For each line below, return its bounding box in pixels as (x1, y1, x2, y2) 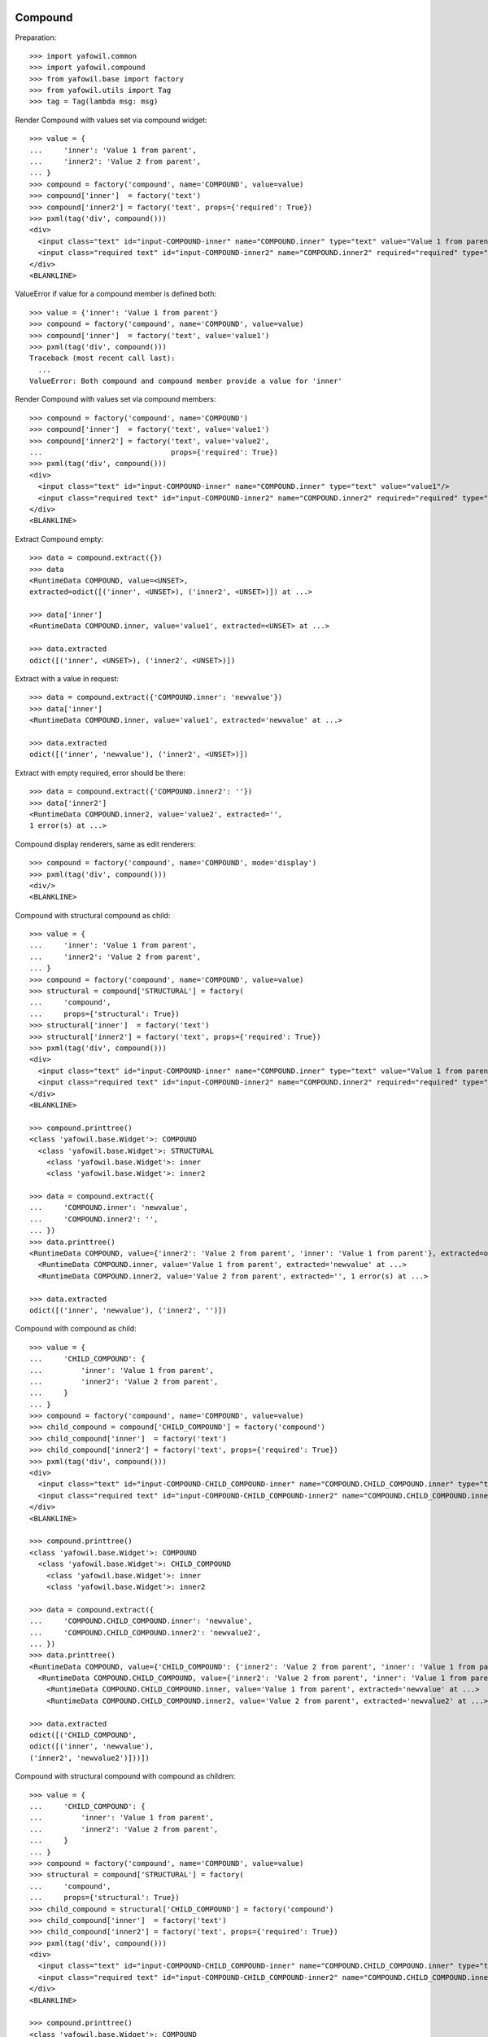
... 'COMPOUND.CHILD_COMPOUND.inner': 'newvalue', (29, 1617, 253, 1626)
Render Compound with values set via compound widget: (15, 115, 207, 125)
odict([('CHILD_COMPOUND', (29, 1731, 137, 1740)
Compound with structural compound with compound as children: (15, 1771, 236, 1781)
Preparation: (15, 33, 57, 42)
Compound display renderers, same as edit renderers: (15, 839, 197, 849)
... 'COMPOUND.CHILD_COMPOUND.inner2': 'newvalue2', (29, 1628, 262, 1637)
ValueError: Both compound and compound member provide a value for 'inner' (29, 376, 343, 386)
